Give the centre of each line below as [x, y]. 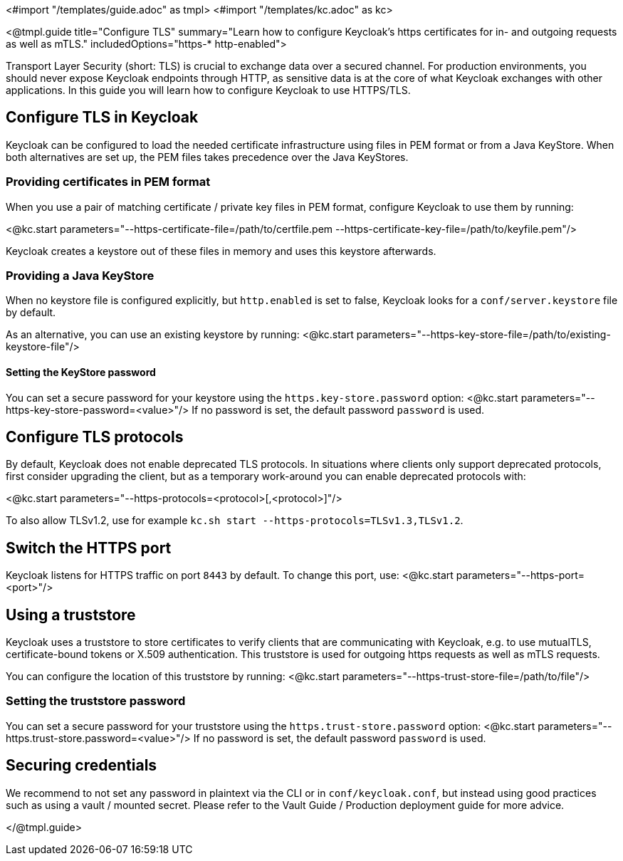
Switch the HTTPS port [89, 548]
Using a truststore [71, 615]
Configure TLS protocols [95, 437]
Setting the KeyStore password [81, 372]
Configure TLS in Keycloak [102, 118]
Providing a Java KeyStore [80, 275]
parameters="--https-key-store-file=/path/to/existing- [483, 335]
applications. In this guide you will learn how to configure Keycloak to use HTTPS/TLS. [208, 90]
